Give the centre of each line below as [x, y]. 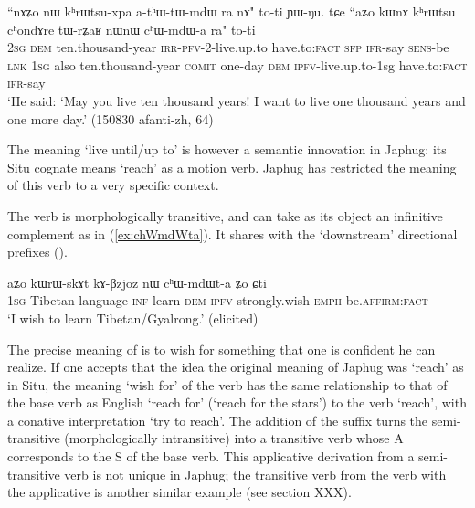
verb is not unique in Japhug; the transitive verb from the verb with [255, 474]
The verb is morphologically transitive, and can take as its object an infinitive [225, 215]
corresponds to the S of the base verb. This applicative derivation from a [211, 456]
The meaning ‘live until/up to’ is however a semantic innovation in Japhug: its [227, 149]
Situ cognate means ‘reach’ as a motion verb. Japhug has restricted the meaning [232, 167]
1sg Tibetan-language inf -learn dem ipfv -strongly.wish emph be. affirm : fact [218, 300]
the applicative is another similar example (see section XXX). [179, 492]
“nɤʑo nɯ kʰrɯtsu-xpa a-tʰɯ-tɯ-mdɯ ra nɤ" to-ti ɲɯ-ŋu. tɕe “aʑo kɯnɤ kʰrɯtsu [232, 11]
